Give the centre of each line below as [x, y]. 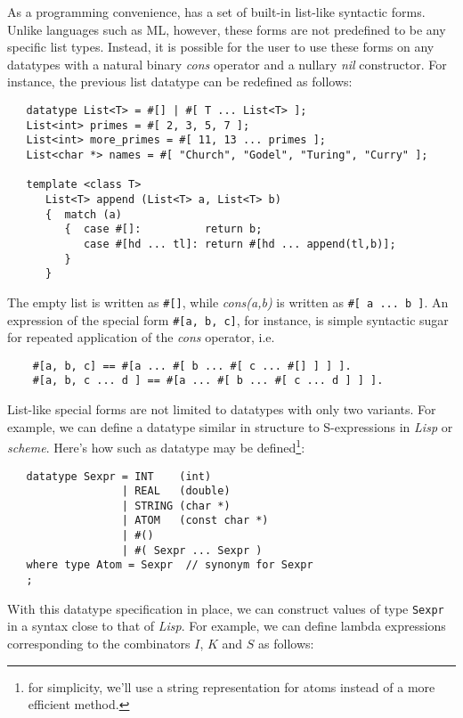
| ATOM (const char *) [195, 521]
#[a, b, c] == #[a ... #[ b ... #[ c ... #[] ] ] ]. [192, 366]
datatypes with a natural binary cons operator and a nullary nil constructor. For [227, 64]
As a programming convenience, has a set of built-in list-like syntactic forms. [216, 12]
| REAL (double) [176, 491]
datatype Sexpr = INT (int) [119, 476]
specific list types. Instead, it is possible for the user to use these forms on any [221, 47]
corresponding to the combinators [99, 643]
